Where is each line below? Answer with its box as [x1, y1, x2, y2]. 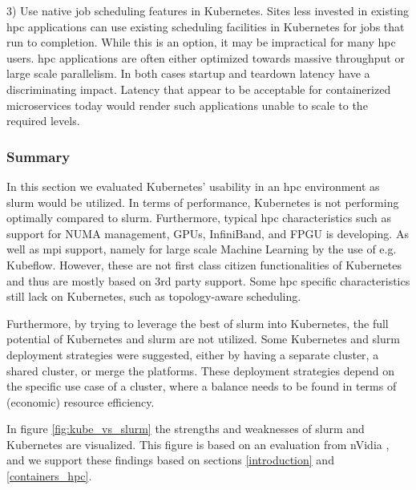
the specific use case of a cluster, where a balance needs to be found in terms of [6, 378, 397, 395]
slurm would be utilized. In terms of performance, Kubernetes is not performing [6, 193, 399, 210]
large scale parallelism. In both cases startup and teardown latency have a [6, 65, 370, 82]
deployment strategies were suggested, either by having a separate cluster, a [6, 346, 379, 362]
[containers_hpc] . [6, 468, 92, 484]
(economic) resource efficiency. [6, 393, 155, 410]
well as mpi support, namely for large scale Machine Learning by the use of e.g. [6, 241, 397, 257]
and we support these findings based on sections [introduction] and [6, 452, 334, 468]
